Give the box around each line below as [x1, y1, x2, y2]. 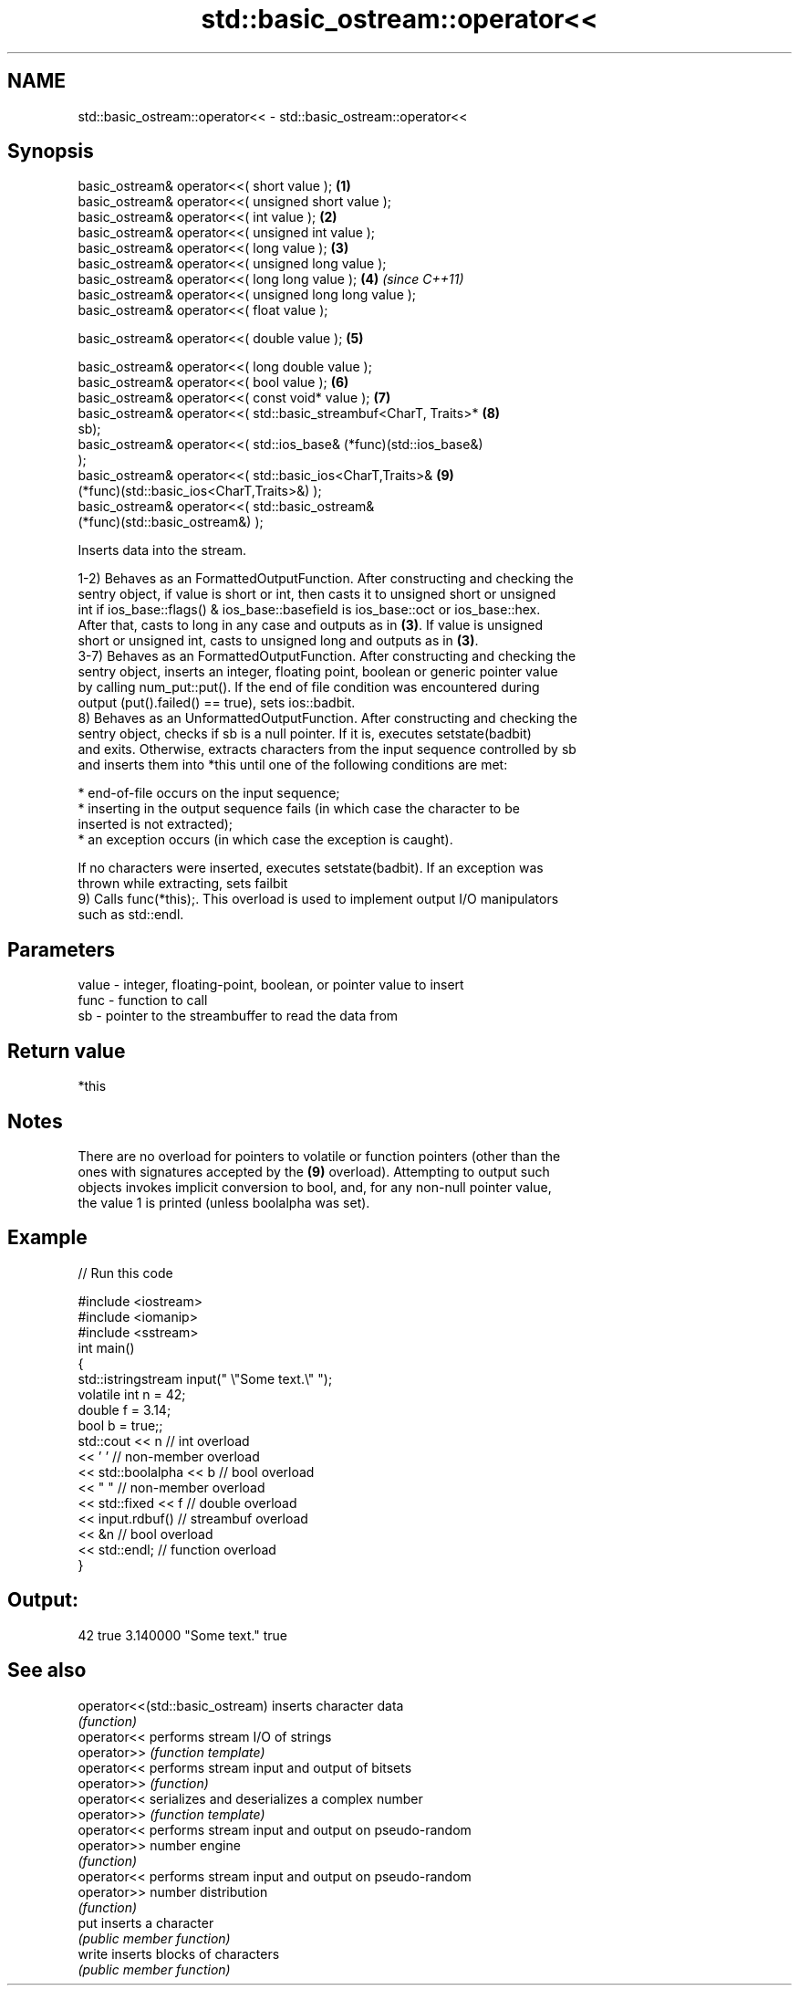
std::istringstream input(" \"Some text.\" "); [78, 1370, 333, 1387]
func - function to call [78, 992, 208, 1009]
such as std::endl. [78, 906, 184, 923]
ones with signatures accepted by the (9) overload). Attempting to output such [78, 1163, 550, 1179]
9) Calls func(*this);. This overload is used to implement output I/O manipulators [78, 891, 559, 907]
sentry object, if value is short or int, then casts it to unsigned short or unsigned [78, 586, 556, 602]
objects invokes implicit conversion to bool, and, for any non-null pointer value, [78, 1178, 552, 1195]
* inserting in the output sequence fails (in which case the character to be [78, 801, 520, 817]
